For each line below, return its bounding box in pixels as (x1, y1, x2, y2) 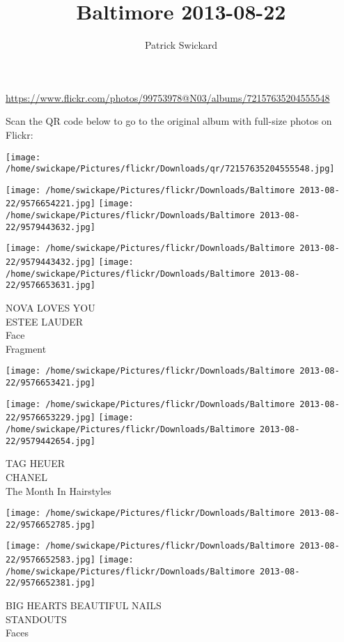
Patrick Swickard (144, 38, 218, 52)
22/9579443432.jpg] (6, 257, 95, 268)
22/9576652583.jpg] (6, 555, 95, 565)
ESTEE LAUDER (6, 314, 84, 328)
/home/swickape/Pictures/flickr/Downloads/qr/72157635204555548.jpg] (6, 164, 335, 174)
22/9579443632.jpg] (6, 222, 95, 232)
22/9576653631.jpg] (6, 280, 95, 291)
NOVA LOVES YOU (6, 300, 95, 315)
